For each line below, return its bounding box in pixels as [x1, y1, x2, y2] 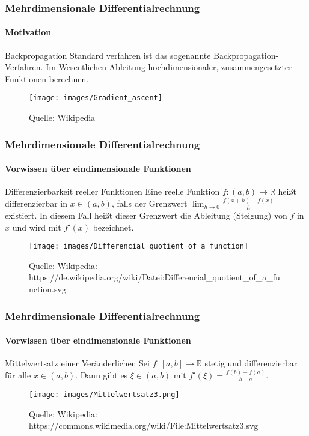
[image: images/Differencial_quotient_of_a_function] [29, 242, 249, 251]
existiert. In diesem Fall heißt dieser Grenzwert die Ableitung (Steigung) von [5, 209, 287, 222]
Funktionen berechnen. [5, 72, 89, 85]
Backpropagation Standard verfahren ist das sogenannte [5, 49, 211, 61]
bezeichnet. [93, 220, 134, 233]
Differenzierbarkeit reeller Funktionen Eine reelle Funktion [5, 185, 220, 198]
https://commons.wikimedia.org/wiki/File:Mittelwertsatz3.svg [29, 419, 259, 432]
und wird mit [12, 220, 61, 233]
